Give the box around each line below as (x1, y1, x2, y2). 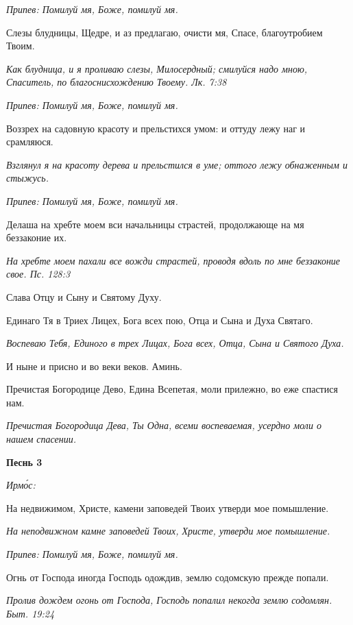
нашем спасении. (6, 432, 77, 446)
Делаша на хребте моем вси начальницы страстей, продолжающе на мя (6, 217, 304, 231)
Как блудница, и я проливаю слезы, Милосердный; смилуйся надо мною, (6, 61, 308, 75)
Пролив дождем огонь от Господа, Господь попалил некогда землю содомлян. (6, 593, 332, 607)
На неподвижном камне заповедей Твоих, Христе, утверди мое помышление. (6, 524, 330, 538)
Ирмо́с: (6, 478, 36, 492)
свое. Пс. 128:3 (6, 267, 71, 281)
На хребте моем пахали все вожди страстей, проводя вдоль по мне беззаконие (6, 253, 341, 267)
